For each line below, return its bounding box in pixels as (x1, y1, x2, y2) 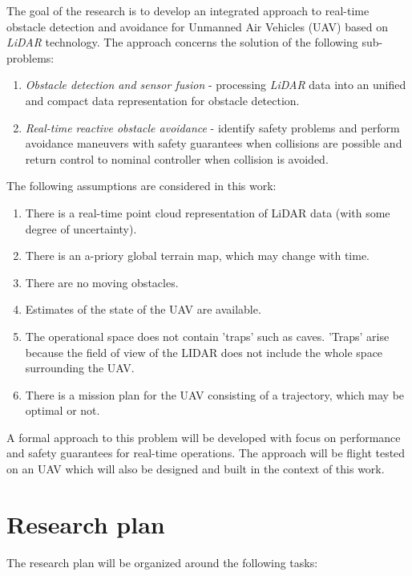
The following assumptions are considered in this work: (6, 177, 277, 194)
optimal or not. (25, 402, 100, 419)
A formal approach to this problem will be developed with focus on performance (6, 428, 401, 445)
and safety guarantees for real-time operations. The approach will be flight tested (6, 444, 406, 461)
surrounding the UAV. (25, 359, 135, 376)
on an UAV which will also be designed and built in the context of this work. (6, 460, 385, 477)
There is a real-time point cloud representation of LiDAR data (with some (25, 204, 390, 221)
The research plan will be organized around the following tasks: (6, 554, 318, 570)
